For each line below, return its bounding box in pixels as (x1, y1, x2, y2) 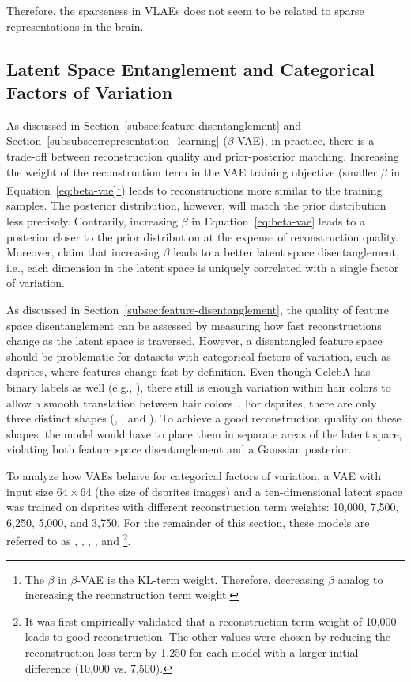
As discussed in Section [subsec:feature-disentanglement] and (6, 116, 302, 133)
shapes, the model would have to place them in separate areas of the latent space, (6, 425, 402, 441)
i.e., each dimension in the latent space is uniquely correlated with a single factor (6, 259, 399, 275)
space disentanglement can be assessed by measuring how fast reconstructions (6, 316, 382, 333)
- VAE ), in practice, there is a (233, 132, 375, 149)
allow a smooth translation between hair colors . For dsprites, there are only (6, 394, 377, 411)
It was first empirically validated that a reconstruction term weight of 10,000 (25, 612, 397, 629)
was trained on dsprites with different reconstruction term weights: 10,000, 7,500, (6, 498, 399, 515)
